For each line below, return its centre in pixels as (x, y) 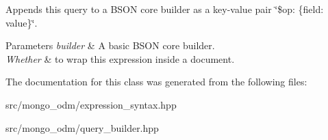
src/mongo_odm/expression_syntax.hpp (91, 104)
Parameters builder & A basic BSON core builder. (110, 45)
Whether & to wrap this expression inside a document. (120, 58)
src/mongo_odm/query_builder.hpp (82, 127)
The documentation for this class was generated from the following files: (156, 82)
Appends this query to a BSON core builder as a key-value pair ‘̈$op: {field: (165, 9)
